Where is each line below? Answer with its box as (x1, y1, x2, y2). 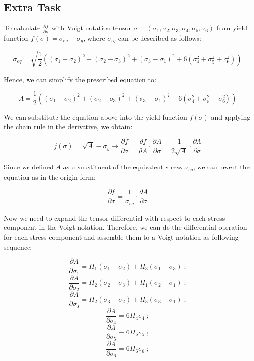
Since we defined (4, 162, 54, 172)
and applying (211, 111, 251, 122)
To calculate (4, 23, 41, 33)
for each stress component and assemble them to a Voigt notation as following (4, 231, 239, 242)
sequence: (4, 241, 32, 251)
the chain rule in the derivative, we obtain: (4, 121, 133, 132)
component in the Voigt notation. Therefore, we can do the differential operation (4, 222, 247, 232)
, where (83, 32, 105, 43)
